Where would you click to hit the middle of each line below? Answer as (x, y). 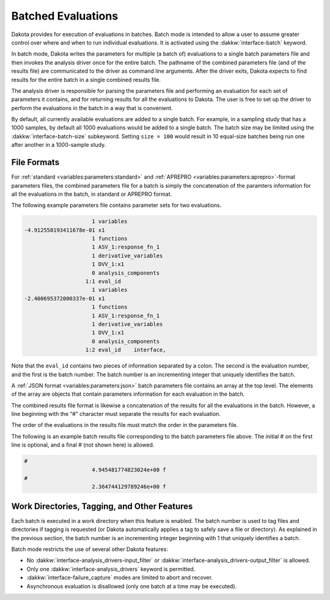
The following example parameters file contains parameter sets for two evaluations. (116, 206)
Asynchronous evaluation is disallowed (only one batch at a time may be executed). (132, 586)
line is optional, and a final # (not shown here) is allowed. (83, 445)
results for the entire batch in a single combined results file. (86, 80)
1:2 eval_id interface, (126, 350)
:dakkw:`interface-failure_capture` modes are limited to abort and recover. (120, 577)
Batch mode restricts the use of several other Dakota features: (90, 549)
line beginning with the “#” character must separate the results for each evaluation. (116, 414)
